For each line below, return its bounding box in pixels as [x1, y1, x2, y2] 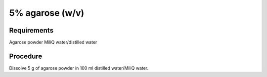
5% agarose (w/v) [9, 7, 85, 18]
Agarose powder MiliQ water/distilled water [9, 39, 97, 45]
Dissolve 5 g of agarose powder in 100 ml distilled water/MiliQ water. [9, 65, 149, 71]
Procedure [9, 52, 43, 60]
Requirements [9, 26, 54, 35]
